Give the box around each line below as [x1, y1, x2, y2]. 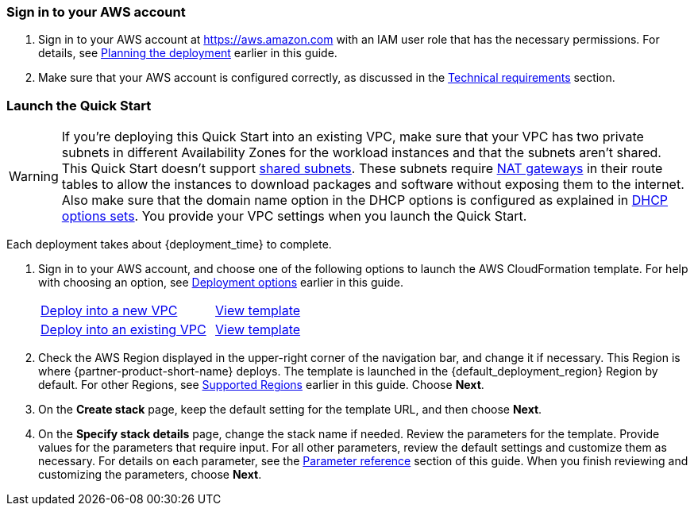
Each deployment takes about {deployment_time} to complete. [6, 237, 332, 252]
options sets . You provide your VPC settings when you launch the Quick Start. [61, 208, 527, 225]
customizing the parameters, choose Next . [38, 468, 262, 482]
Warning [9, 168, 59, 185]
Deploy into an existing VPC [40, 321, 206, 338]
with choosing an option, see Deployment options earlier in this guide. [38, 275, 403, 290]
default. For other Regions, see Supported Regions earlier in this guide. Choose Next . [38, 378, 484, 392]
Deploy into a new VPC [40, 302, 178, 319]
